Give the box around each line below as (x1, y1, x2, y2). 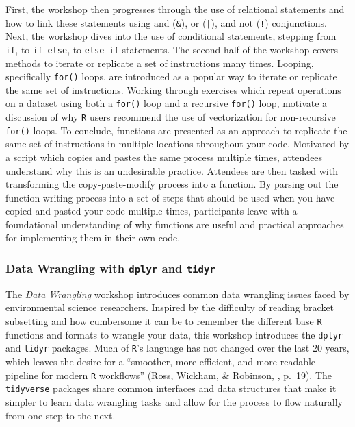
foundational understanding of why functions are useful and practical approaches (5, 217, 344, 231)
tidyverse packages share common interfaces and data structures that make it (5, 381, 337, 395)
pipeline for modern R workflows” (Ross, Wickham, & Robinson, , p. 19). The (5, 367, 332, 382)
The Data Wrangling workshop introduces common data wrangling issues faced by (5, 286, 350, 301)
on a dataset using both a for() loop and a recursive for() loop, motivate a (5, 96, 328, 110)
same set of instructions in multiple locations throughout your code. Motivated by (5, 136, 350, 151)
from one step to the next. (5, 408, 116, 422)
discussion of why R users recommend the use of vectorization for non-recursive (5, 110, 336, 123)
